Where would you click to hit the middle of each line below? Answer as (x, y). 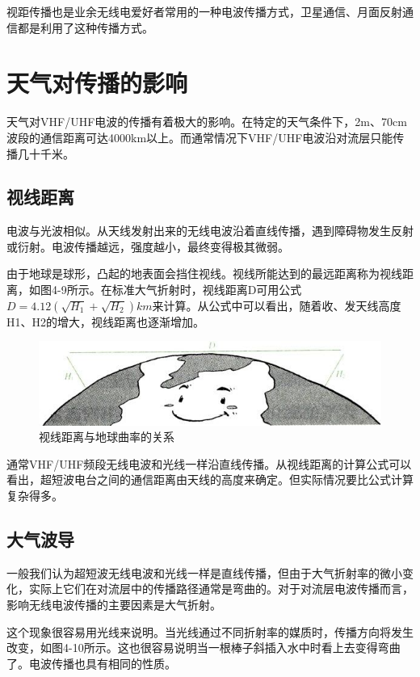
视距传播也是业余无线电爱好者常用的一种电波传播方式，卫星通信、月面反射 (204, 11)
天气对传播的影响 (97, 83)
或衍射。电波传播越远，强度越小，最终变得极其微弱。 (148, 246)
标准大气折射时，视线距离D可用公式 (207, 290)
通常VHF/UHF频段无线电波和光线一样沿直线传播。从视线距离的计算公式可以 (209, 463)
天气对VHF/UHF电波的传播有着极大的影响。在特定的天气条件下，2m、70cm (207, 122)
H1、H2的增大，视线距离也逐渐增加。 (105, 321)
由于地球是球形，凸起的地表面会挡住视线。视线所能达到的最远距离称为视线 (204, 273)
